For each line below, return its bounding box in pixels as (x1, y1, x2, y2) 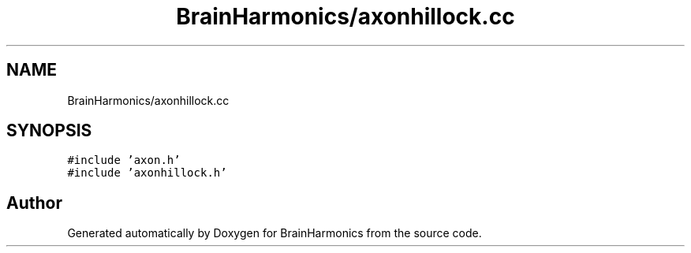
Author (6, 192, 62, 213)
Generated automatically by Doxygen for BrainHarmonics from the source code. (67, 226, 482, 240)
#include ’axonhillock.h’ (67, 166, 227, 180)
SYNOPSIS (6, 121, 92, 141)
